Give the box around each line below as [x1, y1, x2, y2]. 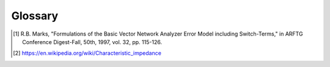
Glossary [11, 9, 59, 22]
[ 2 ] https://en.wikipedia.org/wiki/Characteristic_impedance [13, 49, 162, 57]
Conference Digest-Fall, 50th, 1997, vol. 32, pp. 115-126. [22, 38, 162, 45]
